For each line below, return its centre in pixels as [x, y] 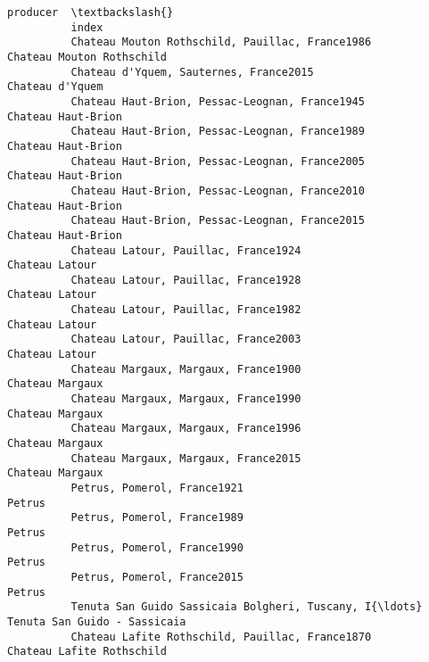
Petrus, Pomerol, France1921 [157, 488]
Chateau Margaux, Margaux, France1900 [186, 369]
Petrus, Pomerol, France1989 [157, 518]
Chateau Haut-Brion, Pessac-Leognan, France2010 [218, 190]
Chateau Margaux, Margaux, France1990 [186, 399]
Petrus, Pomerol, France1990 [157, 547]
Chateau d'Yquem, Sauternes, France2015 [192, 72]
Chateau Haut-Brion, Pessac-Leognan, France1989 [218, 132]
